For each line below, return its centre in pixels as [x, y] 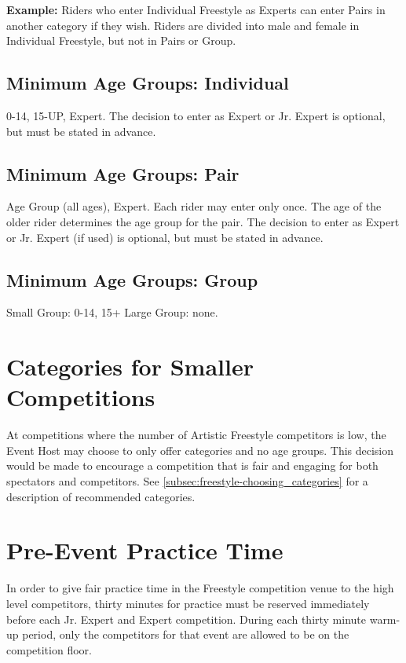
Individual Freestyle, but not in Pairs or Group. [121, 40]
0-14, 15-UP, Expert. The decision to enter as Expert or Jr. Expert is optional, [196, 115]
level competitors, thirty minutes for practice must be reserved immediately [188, 603]
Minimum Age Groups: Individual [148, 83]
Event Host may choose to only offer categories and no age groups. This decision [200, 450]
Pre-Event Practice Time [145, 550]
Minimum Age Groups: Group [132, 279]
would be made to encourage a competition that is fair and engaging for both [192, 465]
